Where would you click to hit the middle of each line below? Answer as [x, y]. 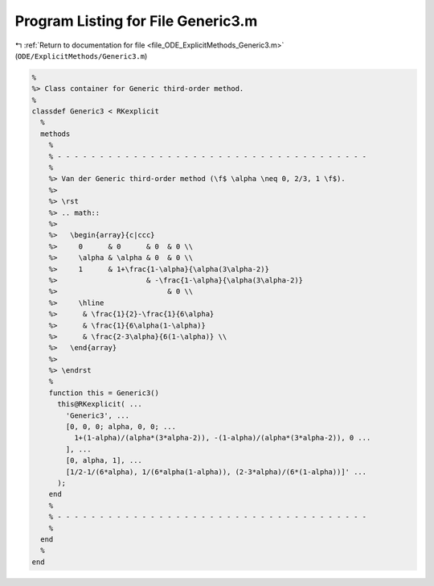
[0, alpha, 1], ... [104, 460]
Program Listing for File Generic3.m [136, 21]
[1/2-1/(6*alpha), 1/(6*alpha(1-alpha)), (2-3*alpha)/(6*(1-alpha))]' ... [216, 472]
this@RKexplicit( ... [100, 404]
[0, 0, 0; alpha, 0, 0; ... [121, 427]
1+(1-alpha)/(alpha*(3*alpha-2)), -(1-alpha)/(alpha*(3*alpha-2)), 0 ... [222, 438]
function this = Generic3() [104, 393]
